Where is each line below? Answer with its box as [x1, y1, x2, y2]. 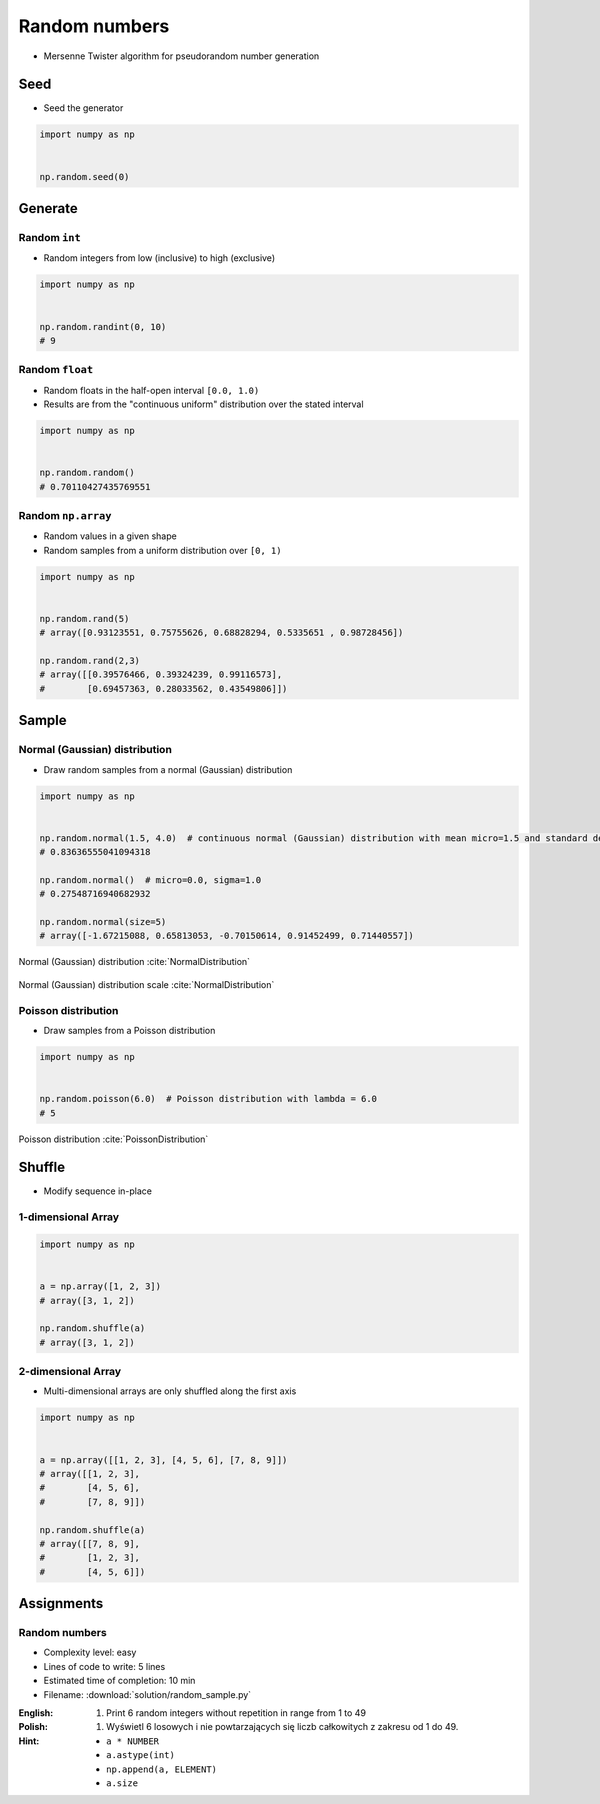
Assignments [18, 1595, 104, 1612]
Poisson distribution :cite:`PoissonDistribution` [18, 1133, 209, 1145]
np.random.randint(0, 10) [39, 321, 167, 332]
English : [18, 1707, 54, 1719]
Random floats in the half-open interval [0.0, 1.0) [43, 384, 260, 396]
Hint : [18, 1735, 40, 1747]
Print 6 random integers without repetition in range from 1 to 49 [106, 1707, 367, 1719]
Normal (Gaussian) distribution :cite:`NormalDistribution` [18, 956, 250, 968]
